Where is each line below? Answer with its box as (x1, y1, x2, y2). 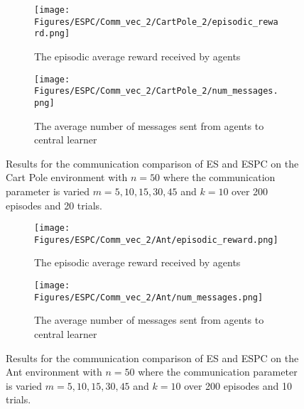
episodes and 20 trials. (6, 197, 102, 212)
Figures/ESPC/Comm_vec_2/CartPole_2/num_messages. (34, 86, 278, 97)
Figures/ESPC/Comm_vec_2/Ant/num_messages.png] (34, 292, 264, 302)
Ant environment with (6, 364, 102, 379)
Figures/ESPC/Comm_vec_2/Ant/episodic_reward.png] (34, 234, 278, 245)
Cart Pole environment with (6, 170, 128, 185)
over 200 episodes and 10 (184, 378, 292, 393)
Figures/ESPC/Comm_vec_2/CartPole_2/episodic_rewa (34, 16, 278, 27)
